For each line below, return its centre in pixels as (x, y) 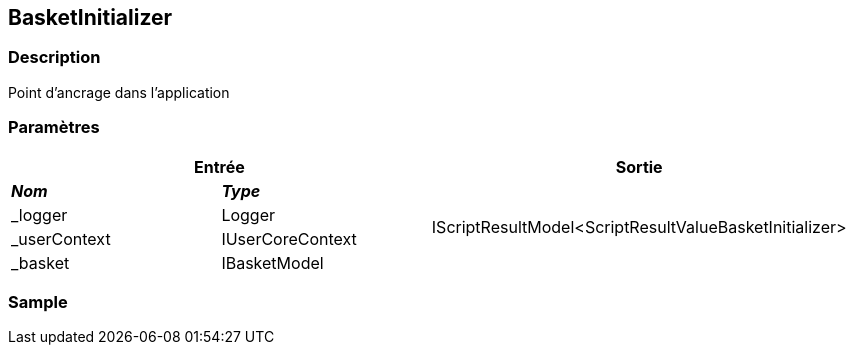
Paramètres (54, 127)
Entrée (219, 166)
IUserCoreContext (289, 238)
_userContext (61, 238)
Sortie (639, 166)
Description (54, 57)
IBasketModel (272, 262)
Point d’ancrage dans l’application (119, 92)
